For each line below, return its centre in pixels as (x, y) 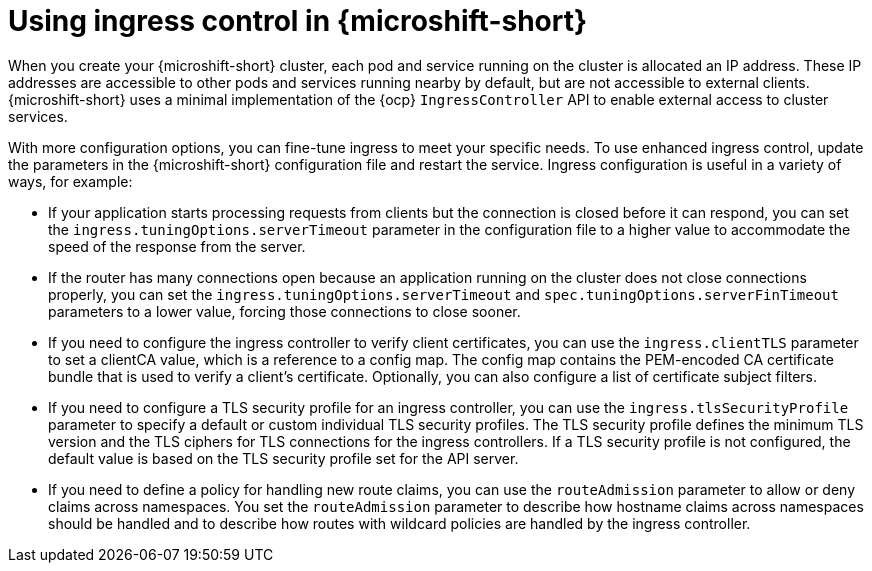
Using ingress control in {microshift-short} (298, 21)
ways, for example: (70, 181)
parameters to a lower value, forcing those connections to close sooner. (284, 311)
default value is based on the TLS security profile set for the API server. (283, 458)
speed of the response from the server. (177, 246)
